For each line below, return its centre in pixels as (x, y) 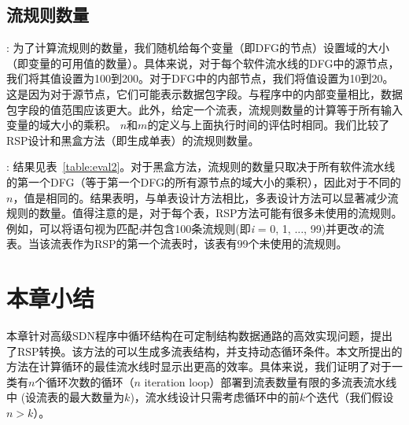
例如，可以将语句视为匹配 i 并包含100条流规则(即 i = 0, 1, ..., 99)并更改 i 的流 (195, 228)
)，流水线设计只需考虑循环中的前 (215, 397)
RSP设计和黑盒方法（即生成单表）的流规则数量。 (133, 140)
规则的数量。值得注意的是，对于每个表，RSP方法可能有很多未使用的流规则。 (204, 213)
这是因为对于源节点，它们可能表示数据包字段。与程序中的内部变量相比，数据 (204, 93)
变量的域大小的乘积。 (61, 125)
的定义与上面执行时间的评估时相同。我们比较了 (269, 125)
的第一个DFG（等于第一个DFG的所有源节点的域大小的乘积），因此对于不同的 (204, 181)
